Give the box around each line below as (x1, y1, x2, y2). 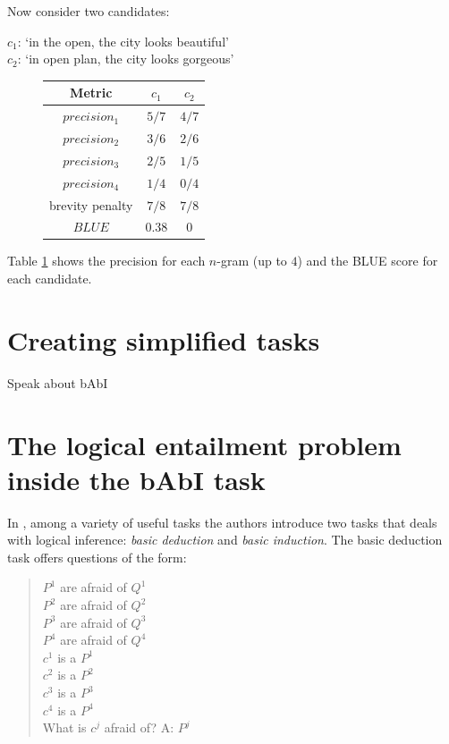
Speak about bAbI (7, 373, 108, 392)
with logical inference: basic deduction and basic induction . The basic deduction (7, 530, 443, 549)
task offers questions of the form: (7, 547, 187, 566)
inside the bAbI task (7, 461, 266, 497)
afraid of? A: (104, 718, 174, 737)
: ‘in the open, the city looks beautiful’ (17, 31, 229, 50)
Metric (70, 83, 113, 102)
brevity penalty (49, 195, 133, 214)
